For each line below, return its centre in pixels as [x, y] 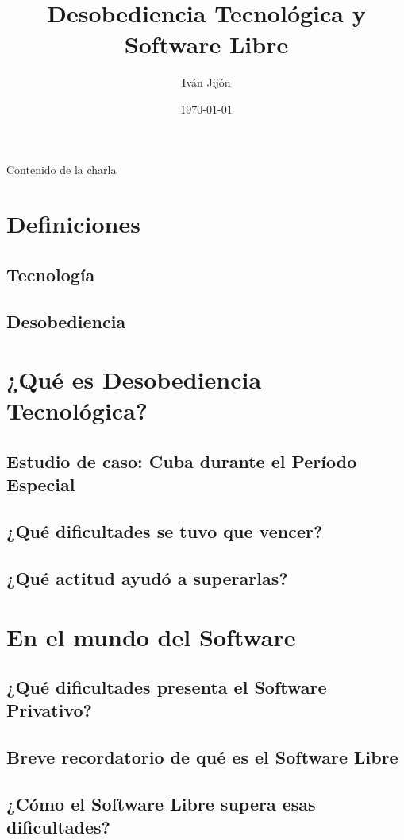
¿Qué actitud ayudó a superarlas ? [147, 577]
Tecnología [51, 274]
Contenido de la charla [62, 169]
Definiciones [73, 224]
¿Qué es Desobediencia [134, 379]
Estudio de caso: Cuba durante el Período [182, 461]
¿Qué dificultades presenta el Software [167, 687]
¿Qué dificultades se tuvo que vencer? [165, 531]
